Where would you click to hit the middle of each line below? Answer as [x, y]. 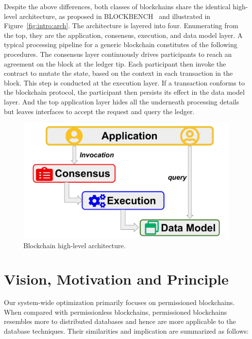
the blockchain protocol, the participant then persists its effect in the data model [124, 92]
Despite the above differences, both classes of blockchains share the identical [117, 6]
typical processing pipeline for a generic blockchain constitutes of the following [121, 44]
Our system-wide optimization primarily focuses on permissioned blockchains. [119, 302]
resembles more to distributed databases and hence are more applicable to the [120, 321]
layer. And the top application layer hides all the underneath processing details [122, 101]
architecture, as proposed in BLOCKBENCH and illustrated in [115, 16]
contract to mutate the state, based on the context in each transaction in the [118, 73]
